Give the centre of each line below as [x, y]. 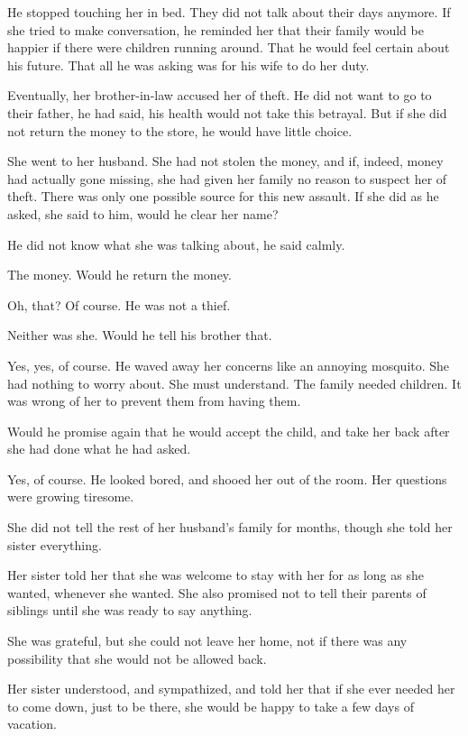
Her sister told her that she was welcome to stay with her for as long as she [216, 575]
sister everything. [55, 544]
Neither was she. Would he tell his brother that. [140, 335]
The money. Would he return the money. [119, 275]
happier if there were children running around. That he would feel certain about [229, 47]
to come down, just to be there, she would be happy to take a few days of [211, 706]
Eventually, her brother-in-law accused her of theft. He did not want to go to [220, 95]
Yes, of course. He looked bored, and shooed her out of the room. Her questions [227, 478]
